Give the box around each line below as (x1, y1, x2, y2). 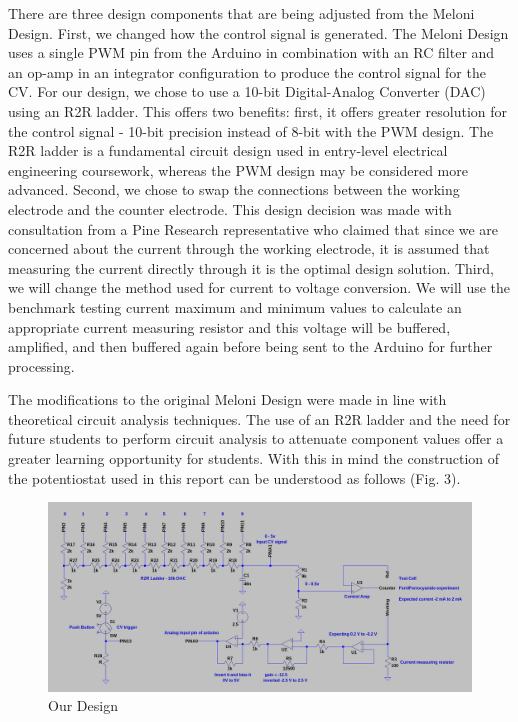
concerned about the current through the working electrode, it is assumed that (8, 238, 490, 259)
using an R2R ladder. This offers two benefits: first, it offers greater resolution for (8, 100, 507, 121)
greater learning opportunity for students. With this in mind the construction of (8, 448, 500, 469)
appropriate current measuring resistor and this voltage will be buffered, (8, 316, 451, 337)
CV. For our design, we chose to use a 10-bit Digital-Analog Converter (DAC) (8, 81, 486, 102)
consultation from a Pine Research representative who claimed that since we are (8, 218, 499, 239)
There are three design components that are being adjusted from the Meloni (8, 3, 475, 23)
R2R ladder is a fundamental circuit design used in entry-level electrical (8, 140, 448, 161)
